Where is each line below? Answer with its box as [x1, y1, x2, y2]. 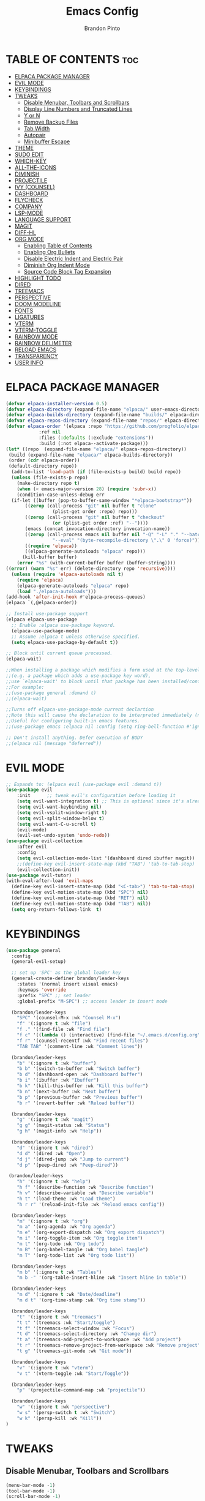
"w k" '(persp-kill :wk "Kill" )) [17, 1415, 102, 1421]
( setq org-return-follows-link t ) [11, 906, 102, 913]
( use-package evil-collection [6, 838, 83, 844]
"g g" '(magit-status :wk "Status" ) [17, 1122, 111, 1129]
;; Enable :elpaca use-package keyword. [11, 622, 116, 628]
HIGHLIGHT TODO [14, 274, 62, 282]
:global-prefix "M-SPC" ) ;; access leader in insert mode [17, 998, 168, 1005]
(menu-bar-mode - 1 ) [6, 1482, 56, 1488]
